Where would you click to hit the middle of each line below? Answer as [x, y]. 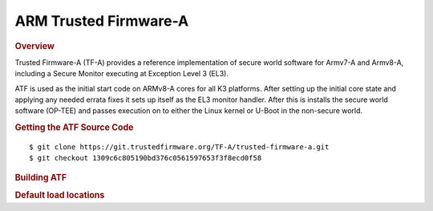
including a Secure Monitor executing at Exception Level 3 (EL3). [121, 74]
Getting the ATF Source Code [74, 128]
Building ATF [41, 177]
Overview [35, 46]
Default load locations [60, 195]
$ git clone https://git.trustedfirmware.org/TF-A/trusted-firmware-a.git [179, 147]
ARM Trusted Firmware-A [102, 21]
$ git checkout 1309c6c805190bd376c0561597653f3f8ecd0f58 [146, 158]
